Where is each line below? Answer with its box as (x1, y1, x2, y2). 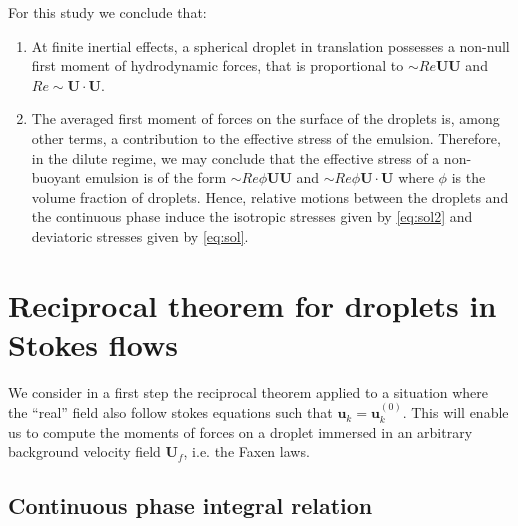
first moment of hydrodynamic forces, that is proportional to (31, 55, 404, 76)
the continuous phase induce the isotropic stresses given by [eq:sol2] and (31, 206, 473, 227)
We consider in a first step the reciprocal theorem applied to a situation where (8, 381, 489, 402)
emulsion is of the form (85, 167, 227, 188)
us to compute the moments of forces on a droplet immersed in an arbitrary (8, 421, 473, 442)
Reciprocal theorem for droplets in (8, 284, 497, 325)
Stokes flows (8, 323, 178, 364)
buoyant (31, 167, 81, 188)
